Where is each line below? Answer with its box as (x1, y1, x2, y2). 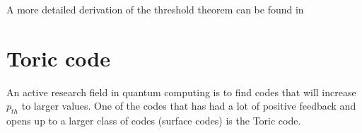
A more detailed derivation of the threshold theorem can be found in (6, 2, 304, 16)
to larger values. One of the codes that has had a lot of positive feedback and (21, 98, 356, 113)
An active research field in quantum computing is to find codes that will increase (6, 84, 356, 99)
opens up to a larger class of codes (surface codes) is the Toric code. (6, 113, 301, 128)
